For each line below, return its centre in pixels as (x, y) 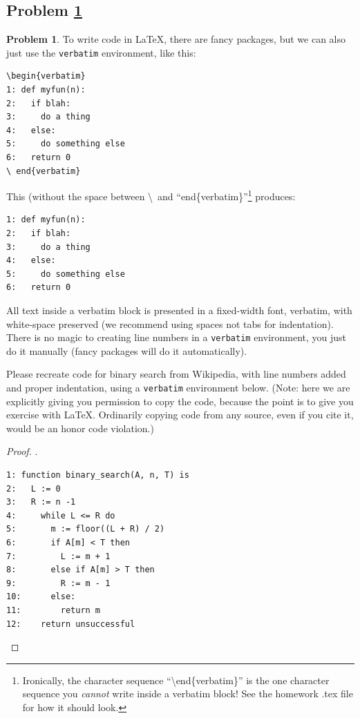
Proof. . (22, 451)
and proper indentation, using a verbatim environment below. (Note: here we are (178, 388)
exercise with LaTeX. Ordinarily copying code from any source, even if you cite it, (180, 415)
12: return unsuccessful (71, 624)
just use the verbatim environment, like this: (101, 52)
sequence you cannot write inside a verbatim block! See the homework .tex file (188, 693)
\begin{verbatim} (46, 76)
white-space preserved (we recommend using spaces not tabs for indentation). (170, 323)
